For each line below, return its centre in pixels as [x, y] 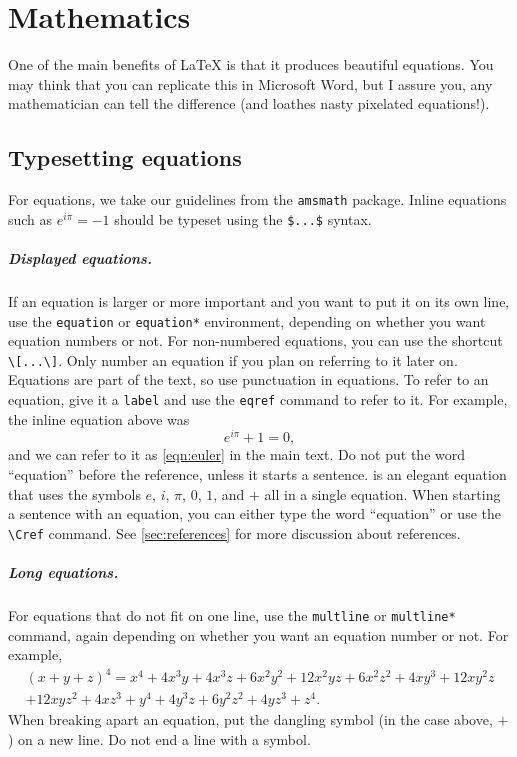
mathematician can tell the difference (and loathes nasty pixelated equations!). [249, 103]
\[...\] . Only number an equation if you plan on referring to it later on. [233, 359]
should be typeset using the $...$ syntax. [243, 218]
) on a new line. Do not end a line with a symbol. [159, 739]
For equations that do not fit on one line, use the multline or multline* [232, 615]
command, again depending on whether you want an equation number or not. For [258, 634]
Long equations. [63, 572]
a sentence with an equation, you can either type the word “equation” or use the [254, 513]
